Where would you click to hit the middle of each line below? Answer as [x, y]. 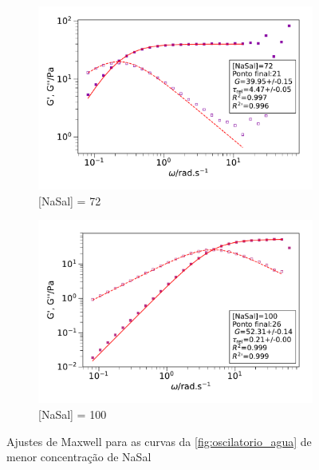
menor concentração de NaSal [79, 457]
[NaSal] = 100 [73, 414]
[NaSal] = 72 [70, 200]
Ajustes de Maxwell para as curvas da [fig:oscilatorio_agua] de [159, 441]
